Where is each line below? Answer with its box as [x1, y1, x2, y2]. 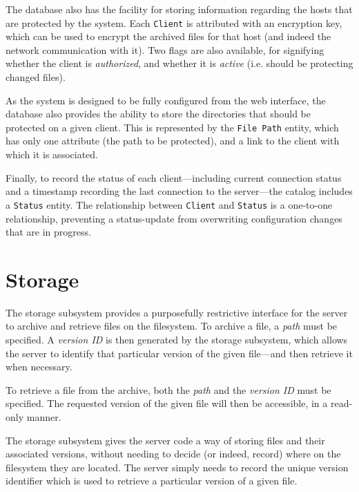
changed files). [6, 70, 66, 84]
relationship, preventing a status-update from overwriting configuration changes [6, 211, 342, 225]
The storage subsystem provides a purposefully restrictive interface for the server [6, 305, 348, 319]
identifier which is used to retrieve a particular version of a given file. [6, 473, 298, 488]
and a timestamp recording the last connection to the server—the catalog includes [6, 184, 353, 198]
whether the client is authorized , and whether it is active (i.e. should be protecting [6, 56, 353, 70]
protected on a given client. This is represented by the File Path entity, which [6, 120, 339, 134]
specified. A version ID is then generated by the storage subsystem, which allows [6, 332, 348, 346]
